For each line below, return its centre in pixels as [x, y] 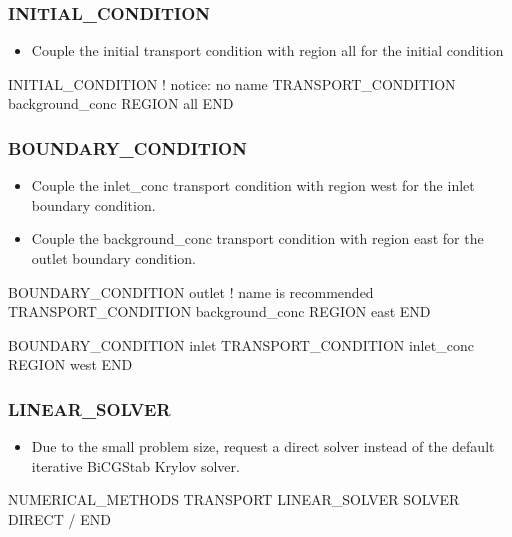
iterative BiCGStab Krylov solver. [135, 465]
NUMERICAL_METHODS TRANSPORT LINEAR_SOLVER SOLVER [234, 499]
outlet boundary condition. [114, 258]
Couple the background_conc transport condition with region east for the [257, 238]
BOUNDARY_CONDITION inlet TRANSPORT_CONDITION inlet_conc [241, 344]
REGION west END [70, 364]
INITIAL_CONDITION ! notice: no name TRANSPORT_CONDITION [232, 83]
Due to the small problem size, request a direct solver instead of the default [263, 446]
